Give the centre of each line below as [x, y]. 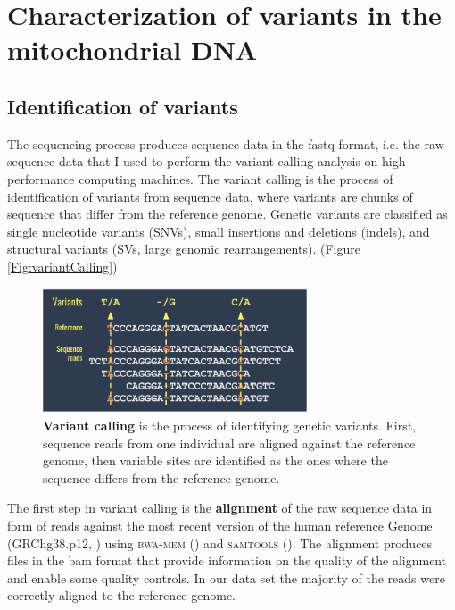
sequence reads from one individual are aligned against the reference [229, 443]
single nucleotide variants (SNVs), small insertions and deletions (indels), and [219, 231]
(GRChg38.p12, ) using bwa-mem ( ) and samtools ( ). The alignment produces [220, 543]
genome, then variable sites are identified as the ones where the [215, 460]
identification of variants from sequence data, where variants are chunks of [210, 196]
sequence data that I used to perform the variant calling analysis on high [207, 161]
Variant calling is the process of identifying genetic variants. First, [229, 425]
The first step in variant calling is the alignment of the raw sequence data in [220, 508]
